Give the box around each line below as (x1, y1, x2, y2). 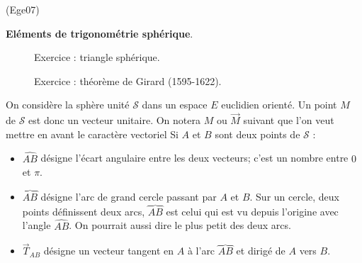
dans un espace (142, 97, 208, 112)
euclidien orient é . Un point (221, 97, 337, 112)
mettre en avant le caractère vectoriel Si (6, 126, 179, 141)
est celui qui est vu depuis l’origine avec (166, 203, 339, 218)
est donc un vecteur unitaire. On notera (28, 113, 200, 128)
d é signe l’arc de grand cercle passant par (40, 189, 217, 203)
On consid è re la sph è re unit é (6, 97, 130, 112)
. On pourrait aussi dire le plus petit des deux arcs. (69, 218, 291, 233)
